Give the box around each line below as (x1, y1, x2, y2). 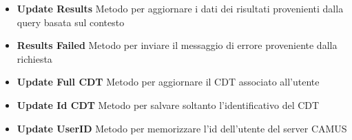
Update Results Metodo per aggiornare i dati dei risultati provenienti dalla (17, 1, 344, 15)
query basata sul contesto (17, 14, 125, 29)
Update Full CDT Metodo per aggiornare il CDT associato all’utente (17, 74, 320, 89)
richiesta (17, 51, 52, 66)
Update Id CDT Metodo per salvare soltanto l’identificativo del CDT (17, 97, 320, 112)
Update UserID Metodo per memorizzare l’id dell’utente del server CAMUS (17, 121, 347, 135)
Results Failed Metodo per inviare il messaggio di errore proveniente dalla (17, 38, 338, 52)
